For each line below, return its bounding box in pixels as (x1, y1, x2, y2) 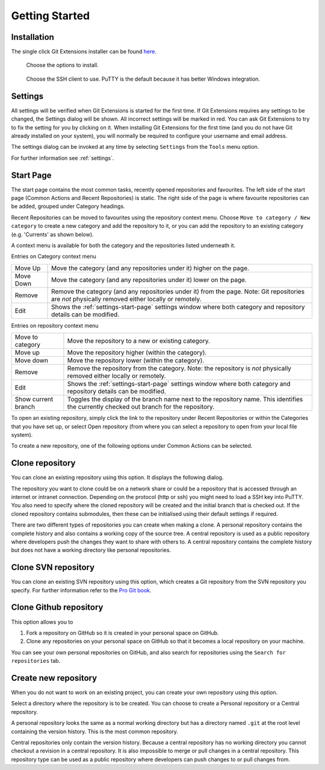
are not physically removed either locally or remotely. (51, 295, 202, 303)
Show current (14, 395, 54, 404)
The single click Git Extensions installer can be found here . (11, 48, 156, 55)
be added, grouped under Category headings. (11, 202, 126, 210)
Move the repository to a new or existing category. (67, 337, 211, 345)
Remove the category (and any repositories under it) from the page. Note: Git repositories (51, 287, 305, 295)
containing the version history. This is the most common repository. (11, 728, 179, 735)
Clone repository (11, 458, 76, 468)
